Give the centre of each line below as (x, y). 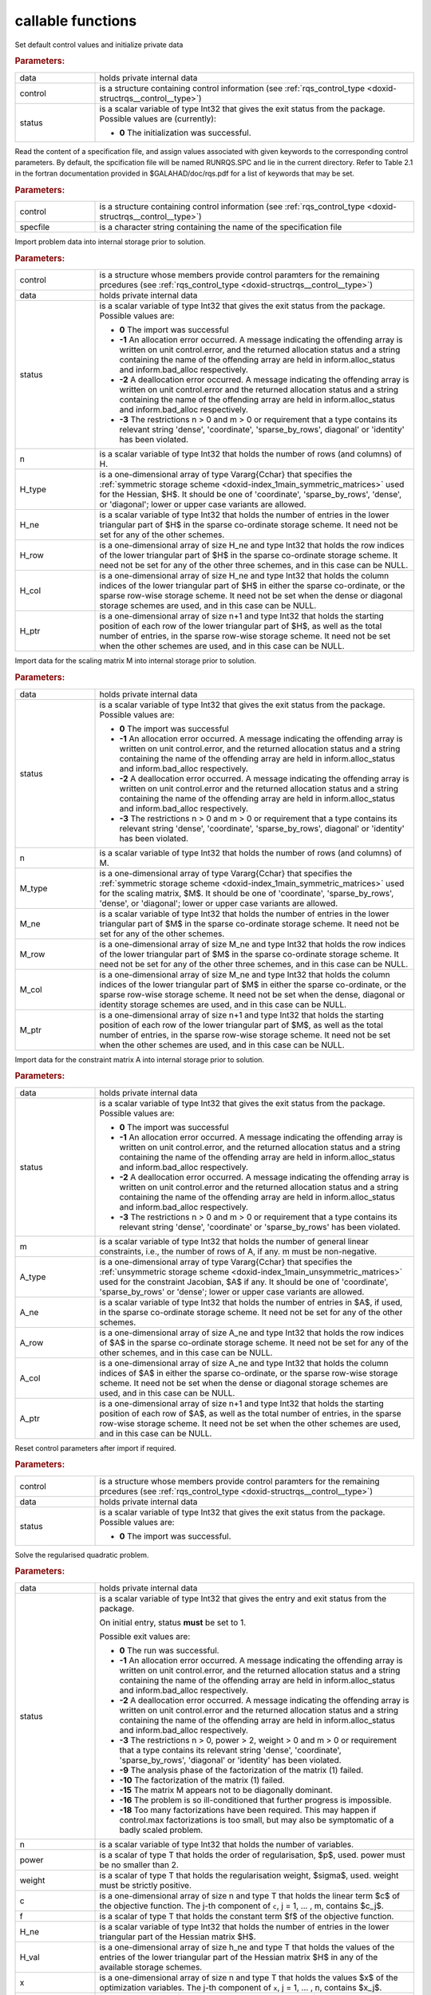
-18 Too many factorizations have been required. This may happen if (248, 1810)
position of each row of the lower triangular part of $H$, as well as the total (241, 626)
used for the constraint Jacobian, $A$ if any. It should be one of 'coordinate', (244, 1282)
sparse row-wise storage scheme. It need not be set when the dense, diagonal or (252, 994)
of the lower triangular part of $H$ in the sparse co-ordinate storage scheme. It (249, 555)
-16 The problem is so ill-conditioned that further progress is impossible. (255, 1799)
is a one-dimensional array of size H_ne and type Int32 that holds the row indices (252, 545)
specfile (35, 227)
